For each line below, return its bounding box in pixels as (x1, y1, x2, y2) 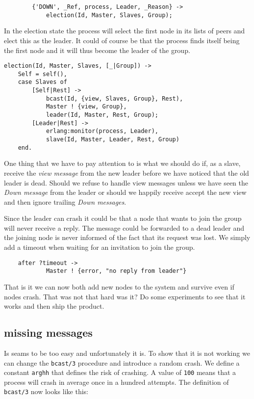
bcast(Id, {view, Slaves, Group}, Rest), (46, 95, 183, 102)
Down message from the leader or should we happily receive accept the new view (4, 187, 247, 197)
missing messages (4, 325, 93, 340)
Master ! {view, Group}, (46, 103, 127, 110)
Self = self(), (18, 70, 67, 78)
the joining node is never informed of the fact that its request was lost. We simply (4, 232, 251, 242)
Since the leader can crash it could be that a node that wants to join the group (4, 213, 242, 223)
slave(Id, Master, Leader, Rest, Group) (46, 136, 179, 143)
